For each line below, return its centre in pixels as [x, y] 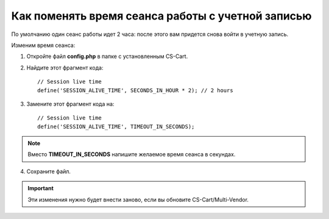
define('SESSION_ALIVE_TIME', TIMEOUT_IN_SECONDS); [116, 126]
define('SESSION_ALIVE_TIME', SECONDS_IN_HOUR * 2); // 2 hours [136, 90]
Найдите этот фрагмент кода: [65, 68]
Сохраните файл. [49, 171]
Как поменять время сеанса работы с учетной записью [161, 16]
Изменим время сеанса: [43, 45]
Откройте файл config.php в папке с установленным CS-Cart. [107, 56]
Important [41, 188]
